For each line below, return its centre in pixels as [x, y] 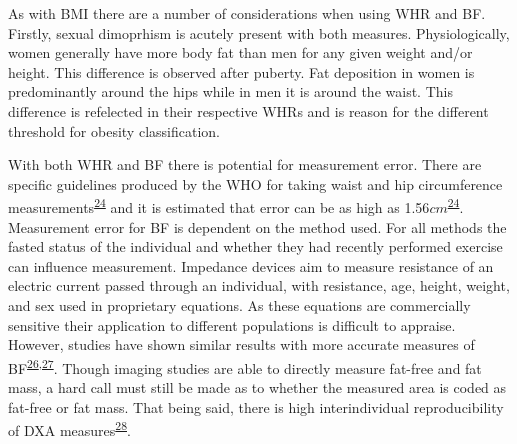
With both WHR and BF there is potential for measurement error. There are [245, 164]
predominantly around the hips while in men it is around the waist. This [230, 91]
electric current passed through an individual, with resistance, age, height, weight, [259, 285]
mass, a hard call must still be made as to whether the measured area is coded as [257, 387]
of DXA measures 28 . [69, 428]
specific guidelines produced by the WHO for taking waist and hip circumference [255, 183]
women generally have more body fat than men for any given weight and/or [240, 52]
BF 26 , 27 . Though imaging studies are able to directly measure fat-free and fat [245, 366]
